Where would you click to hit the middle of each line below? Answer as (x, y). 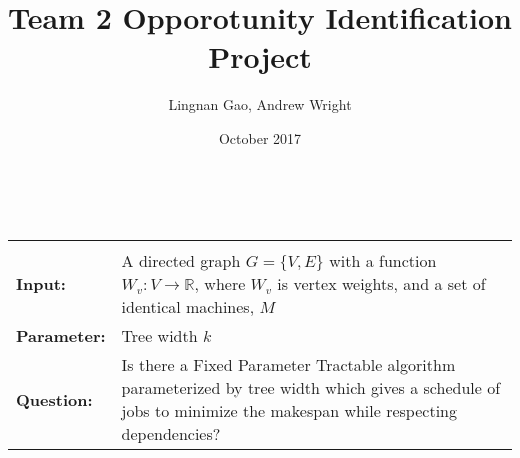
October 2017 (260, 137)
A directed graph (181, 261)
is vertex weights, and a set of (381, 284)
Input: (41, 284)
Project (260, 56)
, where (220, 284)
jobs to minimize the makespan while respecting (289, 411)
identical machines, (188, 307)
